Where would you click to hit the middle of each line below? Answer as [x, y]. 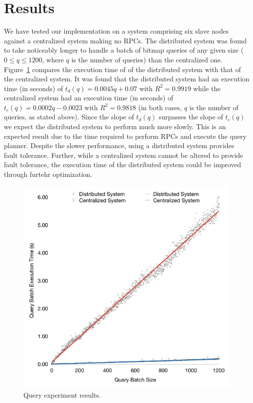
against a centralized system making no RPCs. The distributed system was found [126, 40]
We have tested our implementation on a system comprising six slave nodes [117, 31]
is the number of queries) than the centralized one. [147, 59]
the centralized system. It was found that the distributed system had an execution [127, 79]
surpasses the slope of [191, 117]
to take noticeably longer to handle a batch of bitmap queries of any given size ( [124, 50]
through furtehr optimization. [48, 174]
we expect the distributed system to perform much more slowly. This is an [115, 126]
